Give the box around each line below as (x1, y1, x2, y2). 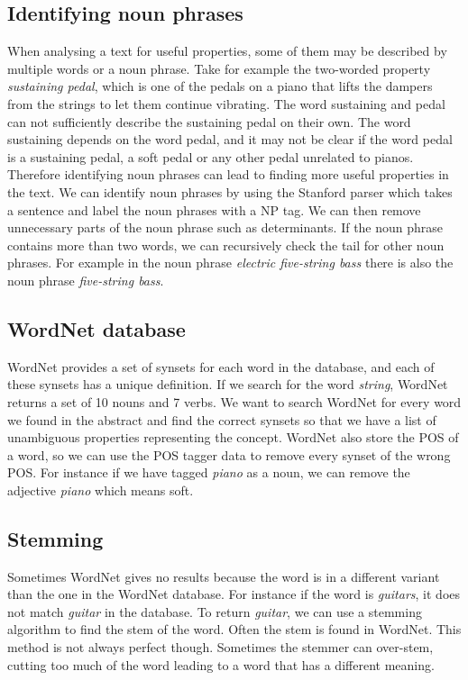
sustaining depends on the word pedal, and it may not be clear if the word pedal (7, 130, 453, 149)
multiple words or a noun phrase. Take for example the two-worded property (7, 59, 431, 77)
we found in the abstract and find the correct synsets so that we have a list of (7, 410, 436, 429)
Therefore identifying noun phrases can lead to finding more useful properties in (7, 165, 449, 184)
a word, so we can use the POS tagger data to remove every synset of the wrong (7, 445, 451, 464)
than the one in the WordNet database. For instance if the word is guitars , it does (7, 585, 461, 603)
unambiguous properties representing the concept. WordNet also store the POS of (7, 428, 459, 447)
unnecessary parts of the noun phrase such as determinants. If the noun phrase (7, 218, 444, 237)
